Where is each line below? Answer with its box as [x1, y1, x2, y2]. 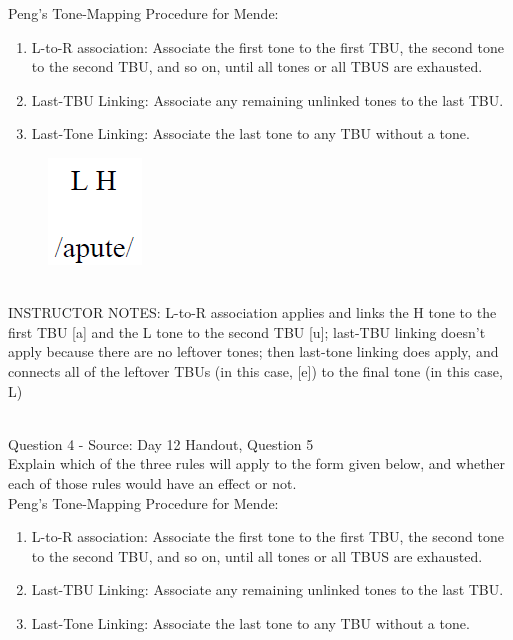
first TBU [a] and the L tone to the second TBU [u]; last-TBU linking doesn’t [8, 321, 486, 342]
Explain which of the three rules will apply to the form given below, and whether [8, 453, 506, 474]
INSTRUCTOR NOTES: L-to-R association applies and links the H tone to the [8, 302, 497, 323]
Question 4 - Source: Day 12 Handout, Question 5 [8, 433, 314, 454]
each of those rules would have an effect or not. [8, 472, 297, 493]
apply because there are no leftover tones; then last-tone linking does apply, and [8, 341, 499, 362]
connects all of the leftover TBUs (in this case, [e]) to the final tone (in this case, [8, 360, 503, 381]
